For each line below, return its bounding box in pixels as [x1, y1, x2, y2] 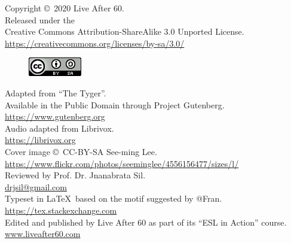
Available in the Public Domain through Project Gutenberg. [5, 98, 225, 111]
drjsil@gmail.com [5, 180, 67, 193]
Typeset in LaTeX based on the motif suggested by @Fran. [5, 192, 222, 205]
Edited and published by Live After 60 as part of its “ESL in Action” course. [5, 215, 287, 228]
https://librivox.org [5, 133, 76, 146]
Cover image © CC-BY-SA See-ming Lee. [5, 145, 157, 157]
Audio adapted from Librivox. [5, 121, 114, 134]
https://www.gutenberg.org [5, 110, 105, 123]
